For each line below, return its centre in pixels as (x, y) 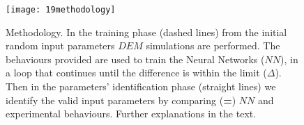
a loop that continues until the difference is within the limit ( (136, 73)
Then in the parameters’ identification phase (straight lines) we (141, 86)
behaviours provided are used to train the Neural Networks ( (135, 59)
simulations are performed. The (213, 45)
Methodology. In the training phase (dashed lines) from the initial (146, 32)
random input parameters (60, 45)
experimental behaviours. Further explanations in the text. (131, 114)
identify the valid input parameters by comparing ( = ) (121, 100)
